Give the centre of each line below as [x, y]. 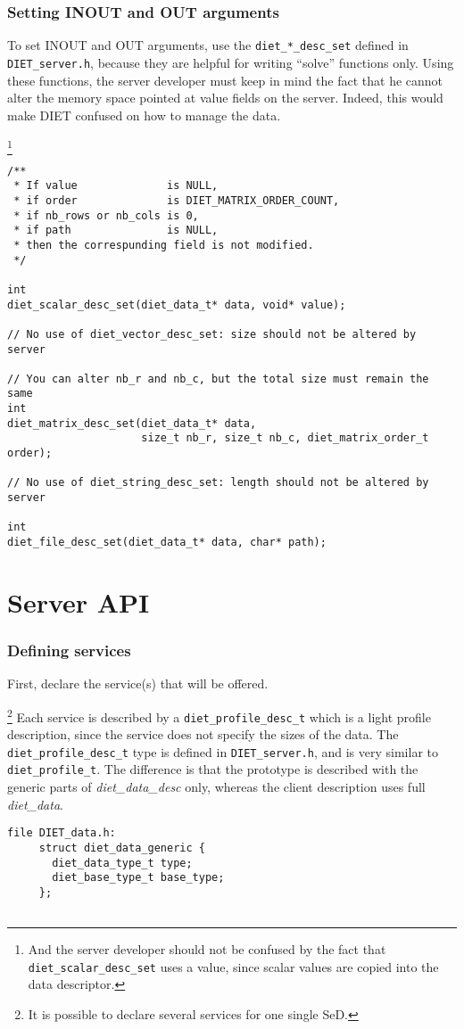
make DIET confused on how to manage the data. [144, 115]
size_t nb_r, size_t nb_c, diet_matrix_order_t [285, 438]
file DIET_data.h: [62, 833]
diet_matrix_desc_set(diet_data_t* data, [132, 423]
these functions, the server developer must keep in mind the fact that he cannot [225, 80]
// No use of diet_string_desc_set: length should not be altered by [218, 483]
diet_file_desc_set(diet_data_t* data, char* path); [167, 543]
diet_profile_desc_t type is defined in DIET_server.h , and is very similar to [223, 751]
